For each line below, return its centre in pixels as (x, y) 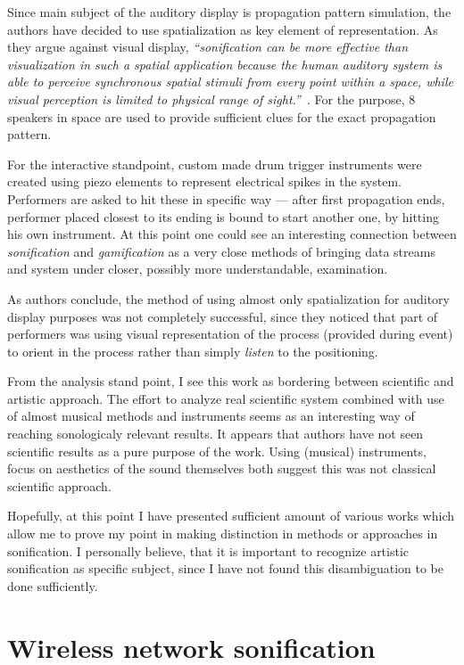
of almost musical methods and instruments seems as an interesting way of (211, 416)
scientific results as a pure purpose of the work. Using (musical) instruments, (217, 451)
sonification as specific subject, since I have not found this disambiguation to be (225, 568)
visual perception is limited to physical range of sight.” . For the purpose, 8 (211, 99)
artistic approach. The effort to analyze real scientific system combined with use (226, 398)
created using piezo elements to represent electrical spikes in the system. (204, 181)
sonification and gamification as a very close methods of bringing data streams (221, 251)
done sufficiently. (53, 585)
